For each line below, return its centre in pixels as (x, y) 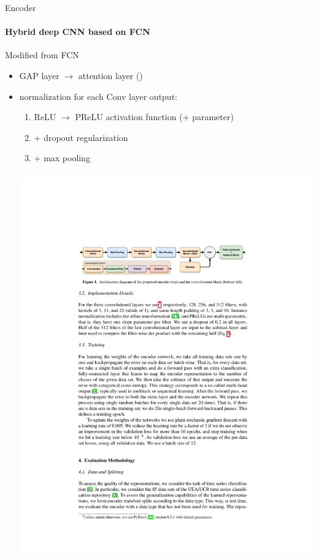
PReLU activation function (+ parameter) (154, 117)
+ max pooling (62, 158)
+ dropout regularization (81, 137)
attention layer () (110, 75)
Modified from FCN (42, 55)
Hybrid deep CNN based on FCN (78, 32)
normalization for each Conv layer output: (98, 96)
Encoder (21, 7)
